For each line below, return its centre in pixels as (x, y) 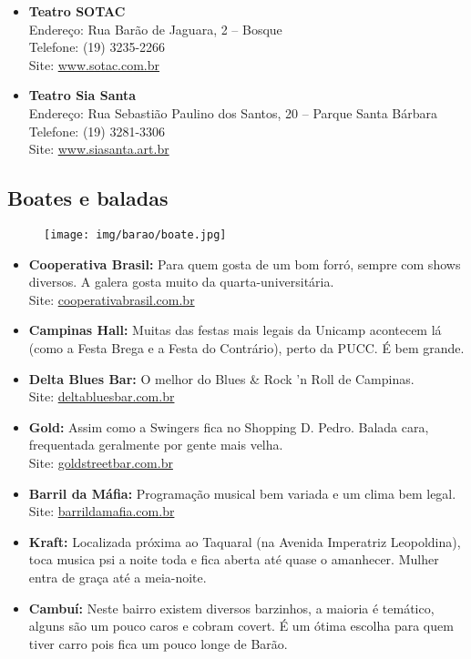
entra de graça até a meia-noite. (118, 577)
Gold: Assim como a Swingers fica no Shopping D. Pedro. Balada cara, (229, 426)
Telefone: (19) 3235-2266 (97, 47)
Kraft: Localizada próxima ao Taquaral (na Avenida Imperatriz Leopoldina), (245, 541)
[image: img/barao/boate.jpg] (135, 234)
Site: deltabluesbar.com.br (102, 396)
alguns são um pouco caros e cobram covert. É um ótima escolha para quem (241, 626)
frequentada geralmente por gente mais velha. (156, 445)
